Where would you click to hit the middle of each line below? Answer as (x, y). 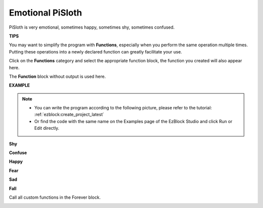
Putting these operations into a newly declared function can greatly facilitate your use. (95, 52)
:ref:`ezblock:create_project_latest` (69, 115)
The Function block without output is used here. (57, 76)
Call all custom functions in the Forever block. (55, 197)
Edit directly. (47, 128)
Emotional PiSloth (46, 13)
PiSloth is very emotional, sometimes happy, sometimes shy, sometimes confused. (92, 27)
